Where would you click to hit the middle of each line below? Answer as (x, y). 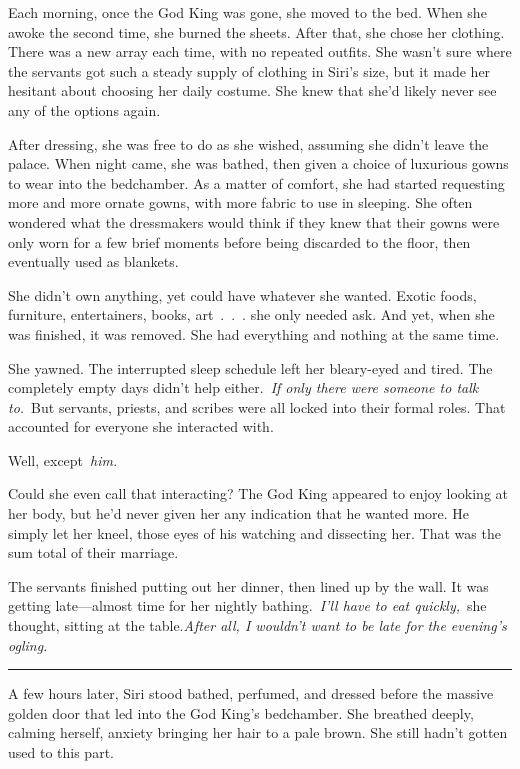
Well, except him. (63, 459)
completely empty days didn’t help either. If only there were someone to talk (243, 387)
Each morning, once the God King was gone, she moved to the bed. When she (247, 12)
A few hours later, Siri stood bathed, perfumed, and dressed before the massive (251, 693)
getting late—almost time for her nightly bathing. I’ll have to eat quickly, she (247, 605)
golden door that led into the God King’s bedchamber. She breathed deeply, (241, 712)
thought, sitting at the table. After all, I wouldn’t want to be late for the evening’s (257, 625)
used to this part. (61, 752)
